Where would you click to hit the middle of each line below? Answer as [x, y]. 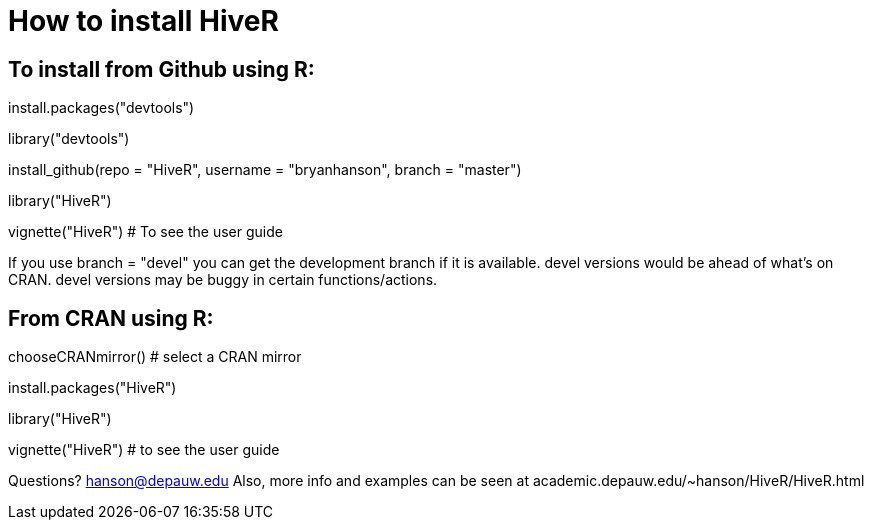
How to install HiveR [143, 21]
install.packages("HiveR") [92, 388]
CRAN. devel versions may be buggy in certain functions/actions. [223, 280]
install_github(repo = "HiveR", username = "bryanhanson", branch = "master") [265, 170]
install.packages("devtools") [101, 108]
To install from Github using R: [161, 69]
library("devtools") [69, 139]
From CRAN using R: [111, 318]
